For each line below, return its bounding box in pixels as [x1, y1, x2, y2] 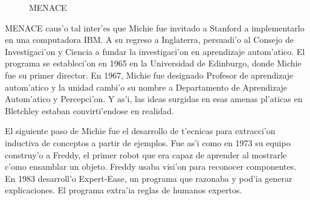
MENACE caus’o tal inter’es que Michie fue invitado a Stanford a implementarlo [5, 21, 305, 34]
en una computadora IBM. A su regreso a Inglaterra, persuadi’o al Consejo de [5, 33, 294, 46]
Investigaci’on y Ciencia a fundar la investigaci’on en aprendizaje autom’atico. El [5, 45, 305, 57]
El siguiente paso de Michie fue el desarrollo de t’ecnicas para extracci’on [5, 124, 276, 137]
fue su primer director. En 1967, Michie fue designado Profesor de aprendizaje [5, 68, 294, 81]
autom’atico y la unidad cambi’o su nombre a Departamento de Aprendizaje [5, 80, 288, 93]
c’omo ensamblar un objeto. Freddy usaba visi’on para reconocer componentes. [5, 160, 297, 173]
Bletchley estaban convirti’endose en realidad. [5, 104, 175, 117]
